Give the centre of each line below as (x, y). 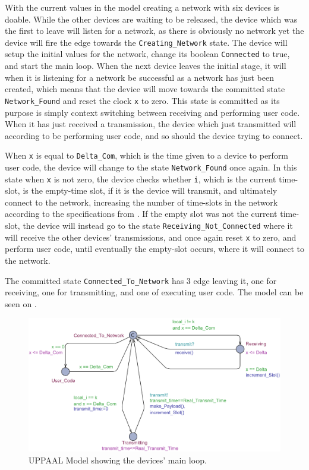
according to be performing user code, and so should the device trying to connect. (154, 135)
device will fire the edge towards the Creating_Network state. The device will (146, 42)
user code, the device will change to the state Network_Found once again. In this (151, 167)
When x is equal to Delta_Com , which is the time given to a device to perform (147, 155)
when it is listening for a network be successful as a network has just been (139, 77)
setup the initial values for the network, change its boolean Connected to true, (147, 54)
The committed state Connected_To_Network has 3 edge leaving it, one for (141, 280)
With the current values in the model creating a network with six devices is (142, 7)
